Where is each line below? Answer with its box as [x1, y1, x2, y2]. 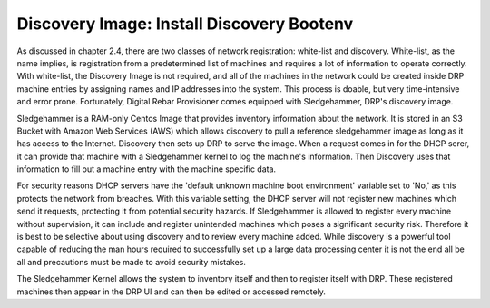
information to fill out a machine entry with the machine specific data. [16, 164, 277, 174]
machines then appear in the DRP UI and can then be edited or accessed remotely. [16, 286, 327, 297]
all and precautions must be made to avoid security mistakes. [16, 256, 247, 267]
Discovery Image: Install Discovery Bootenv [16, 14, 354, 34]
